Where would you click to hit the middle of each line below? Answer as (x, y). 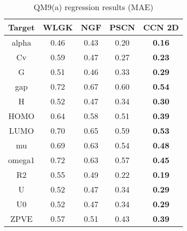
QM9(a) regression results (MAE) (93, 7)
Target (22, 27)
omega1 (22, 160)
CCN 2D (161, 27)
